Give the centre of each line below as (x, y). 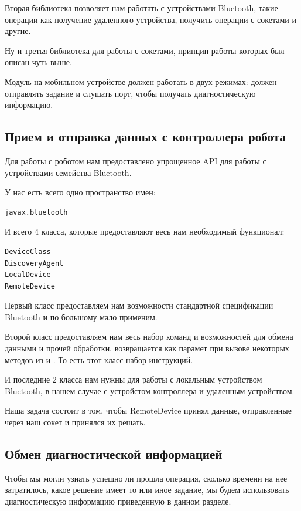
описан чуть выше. (38, 62)
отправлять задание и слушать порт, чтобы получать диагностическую (130, 93)
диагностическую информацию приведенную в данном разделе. (118, 501)
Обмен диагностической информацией (114, 454)
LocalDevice (28, 275)
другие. (18, 31)
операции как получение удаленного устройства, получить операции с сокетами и (150, 19)
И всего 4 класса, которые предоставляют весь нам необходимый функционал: (145, 231)
